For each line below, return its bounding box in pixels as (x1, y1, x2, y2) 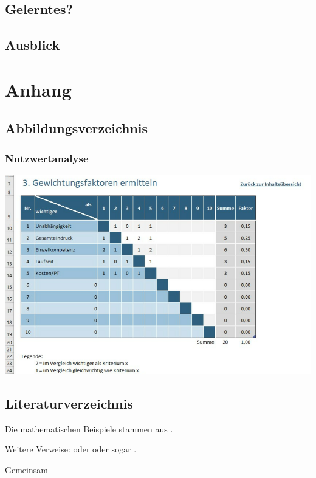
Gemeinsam (5, 463, 48, 476)
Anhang (5, 77, 72, 102)
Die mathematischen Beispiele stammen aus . (5, 422, 173, 435)
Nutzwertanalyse (5, 150, 89, 165)
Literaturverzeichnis (5, 393, 133, 412)
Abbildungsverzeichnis (5, 119, 148, 137)
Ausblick (5, 35, 60, 54)
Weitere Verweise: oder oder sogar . (5, 443, 137, 455)
